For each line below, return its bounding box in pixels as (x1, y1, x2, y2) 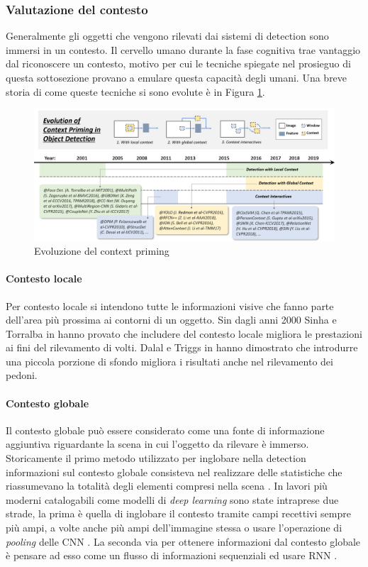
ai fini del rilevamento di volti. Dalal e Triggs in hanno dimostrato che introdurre (6, 340, 358, 355)
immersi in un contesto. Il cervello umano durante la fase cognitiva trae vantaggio (6, 42, 361, 57)
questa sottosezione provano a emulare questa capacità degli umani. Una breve (6, 70, 347, 84)
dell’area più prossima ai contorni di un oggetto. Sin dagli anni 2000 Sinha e (6, 312, 337, 327)
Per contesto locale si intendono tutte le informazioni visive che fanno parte (6, 298, 334, 313)
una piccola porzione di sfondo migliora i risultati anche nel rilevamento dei (6, 353, 333, 368)
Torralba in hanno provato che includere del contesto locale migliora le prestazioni (6, 326, 362, 341)
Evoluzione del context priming (34, 243, 169, 258)
